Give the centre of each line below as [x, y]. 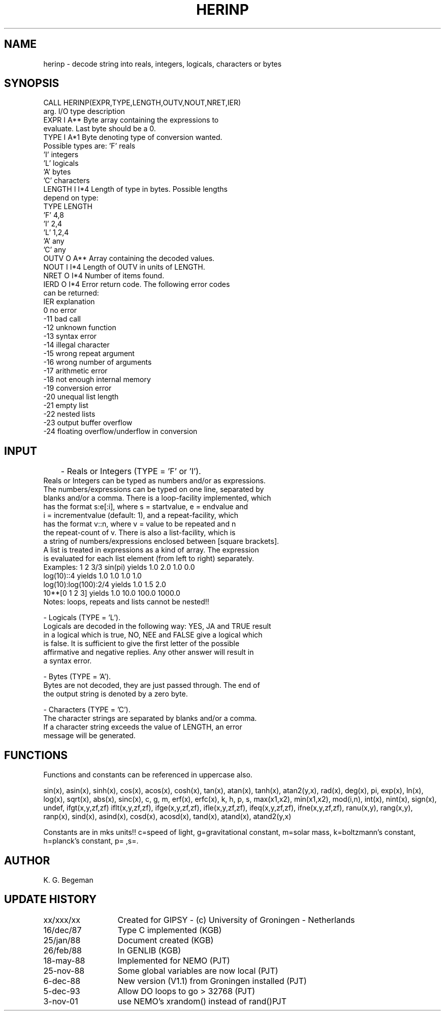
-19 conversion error [77, 388]
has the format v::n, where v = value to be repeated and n [140, 524]
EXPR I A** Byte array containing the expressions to [131, 120]
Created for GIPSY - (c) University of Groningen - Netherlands [236, 920]
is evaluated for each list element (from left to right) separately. [149, 559]
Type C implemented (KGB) [170, 930]
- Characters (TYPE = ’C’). [87, 710]
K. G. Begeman [68, 880]
